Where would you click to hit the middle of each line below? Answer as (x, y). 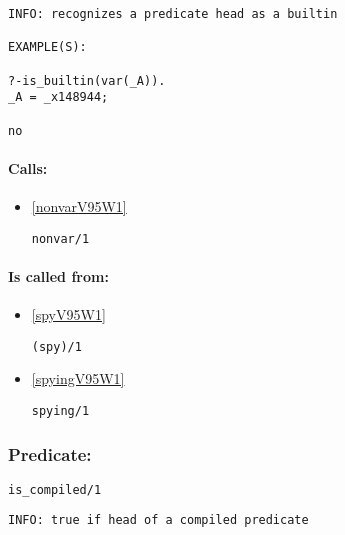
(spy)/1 (56, 346)
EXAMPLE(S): (47, 47)
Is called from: (58, 275)
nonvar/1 (60, 238)
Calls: (28, 167)
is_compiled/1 (55, 489)
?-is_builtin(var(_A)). (87, 80)
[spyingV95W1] (78, 378)
